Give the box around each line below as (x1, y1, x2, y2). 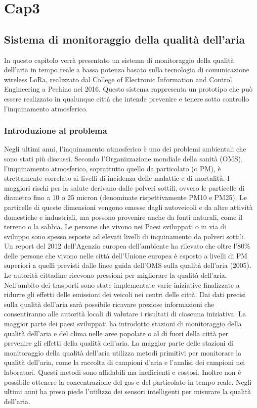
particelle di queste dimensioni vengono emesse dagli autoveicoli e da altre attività (4, 202, 253, 212)
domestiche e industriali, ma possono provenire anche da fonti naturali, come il (4, 211, 243, 222)
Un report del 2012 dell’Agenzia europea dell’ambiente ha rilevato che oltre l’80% (4, 241, 250, 251)
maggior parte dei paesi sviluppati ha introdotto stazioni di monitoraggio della (4, 318, 242, 329)
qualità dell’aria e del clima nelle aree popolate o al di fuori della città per (4, 328, 229, 338)
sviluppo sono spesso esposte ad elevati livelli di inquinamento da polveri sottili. (4, 231, 246, 241)
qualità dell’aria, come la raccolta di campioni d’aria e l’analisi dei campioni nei (4, 357, 245, 367)
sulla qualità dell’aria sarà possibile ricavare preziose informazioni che (4, 299, 214, 309)
